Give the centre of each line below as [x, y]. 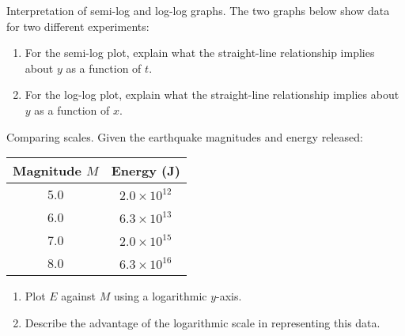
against [78, 296]
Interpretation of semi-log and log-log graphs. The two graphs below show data [198, 10]
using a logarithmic [160, 296]
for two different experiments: [78, 26]
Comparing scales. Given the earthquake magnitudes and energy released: [185, 136]
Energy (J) [146, 171]
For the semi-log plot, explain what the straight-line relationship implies [200, 53]
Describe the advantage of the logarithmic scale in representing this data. [202, 322]
